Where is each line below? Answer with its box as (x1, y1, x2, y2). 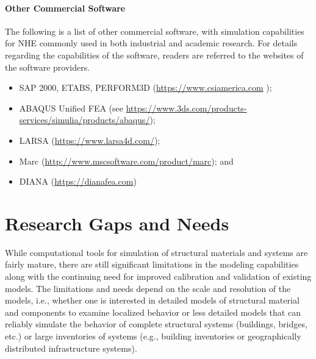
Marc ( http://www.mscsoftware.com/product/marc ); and (19, 154, 234, 167)
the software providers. (5, 60, 90, 73)
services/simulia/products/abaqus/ (19, 113, 150, 126)
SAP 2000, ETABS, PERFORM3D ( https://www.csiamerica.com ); (19, 81, 272, 94)
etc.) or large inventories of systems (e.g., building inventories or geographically (5, 330, 301, 343)
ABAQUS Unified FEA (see (19, 101, 124, 114)
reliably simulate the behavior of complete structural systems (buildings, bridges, (5, 318, 307, 330)
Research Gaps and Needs (5, 210, 229, 235)
